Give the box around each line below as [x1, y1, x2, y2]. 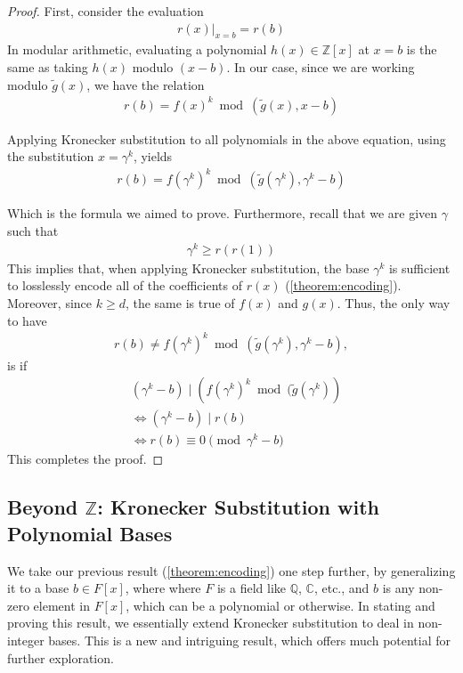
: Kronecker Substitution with [97, 493, 379, 521]
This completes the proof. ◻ [7, 450, 164, 468]
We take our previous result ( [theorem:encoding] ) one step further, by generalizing [7, 561, 456, 580]
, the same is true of [125, 293, 235, 312]
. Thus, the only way [337, 293, 451, 312]
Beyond [7, 493, 78, 521]
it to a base [7, 579, 69, 597]
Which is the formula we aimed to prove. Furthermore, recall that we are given [7, 204, 438, 223]
